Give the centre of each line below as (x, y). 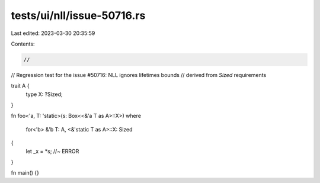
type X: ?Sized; (44, 94)
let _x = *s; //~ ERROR (52, 151)
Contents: (23, 44)
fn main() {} (25, 173)
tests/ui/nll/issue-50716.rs (78, 15)
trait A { (20, 86)
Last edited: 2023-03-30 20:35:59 (53, 33)
